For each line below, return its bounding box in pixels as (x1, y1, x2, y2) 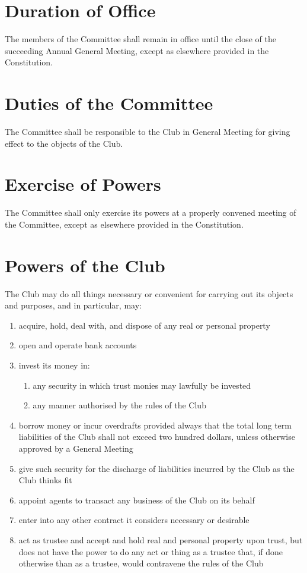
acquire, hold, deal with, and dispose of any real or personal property (18, 319, 270, 331)
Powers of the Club (5, 253, 165, 277)
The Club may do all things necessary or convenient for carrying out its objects (5, 287, 293, 300)
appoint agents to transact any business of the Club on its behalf (18, 493, 255, 506)
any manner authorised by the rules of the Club (33, 399, 206, 411)
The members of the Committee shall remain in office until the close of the (5, 33, 276, 45)
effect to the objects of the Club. (5, 137, 123, 149)
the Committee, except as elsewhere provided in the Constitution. (5, 218, 244, 230)
